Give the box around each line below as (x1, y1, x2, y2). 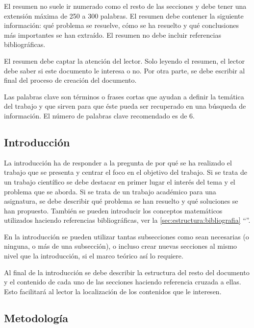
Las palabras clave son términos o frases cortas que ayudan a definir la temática (4, 91, 244, 101)
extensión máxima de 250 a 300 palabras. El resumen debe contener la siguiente (4, 10, 244, 21)
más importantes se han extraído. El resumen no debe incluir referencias (4, 29, 221, 40)
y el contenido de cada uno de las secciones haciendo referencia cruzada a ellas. (4, 277, 241, 287)
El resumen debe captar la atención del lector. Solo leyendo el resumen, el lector (4, 55, 245, 66)
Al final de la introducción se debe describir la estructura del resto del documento (4, 267, 250, 277)
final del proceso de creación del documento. (4, 75, 137, 85)
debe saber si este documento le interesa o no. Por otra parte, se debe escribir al (4, 65, 245, 75)
